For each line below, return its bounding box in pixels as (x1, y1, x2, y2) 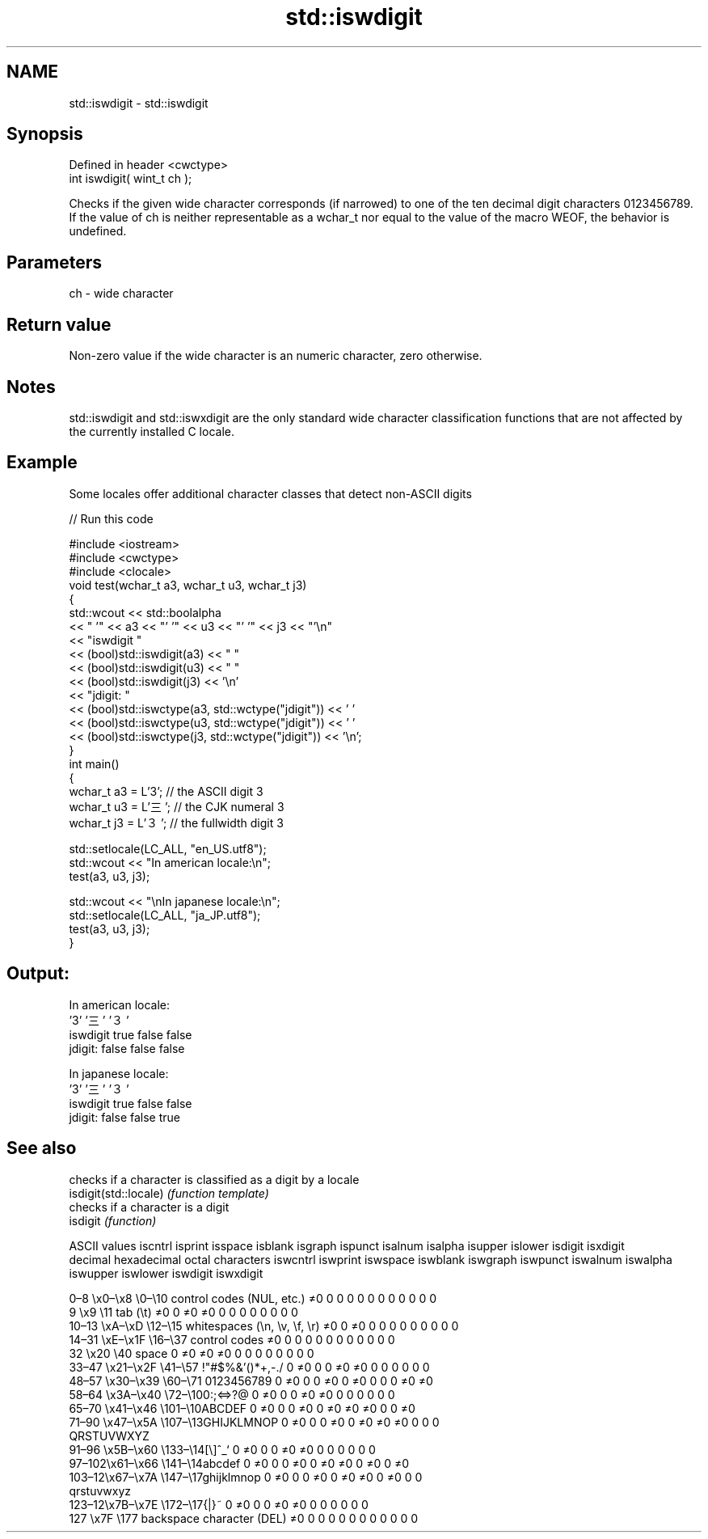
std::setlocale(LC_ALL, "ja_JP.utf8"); (69, 907, 261, 922)
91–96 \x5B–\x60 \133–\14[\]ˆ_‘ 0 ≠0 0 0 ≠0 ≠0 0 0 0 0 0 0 (69, 1442, 376, 1457)
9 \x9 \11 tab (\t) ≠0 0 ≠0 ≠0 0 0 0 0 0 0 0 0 (69, 1304, 298, 1319)
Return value (6, 314, 112, 335)
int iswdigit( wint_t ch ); (69, 171, 192, 186)
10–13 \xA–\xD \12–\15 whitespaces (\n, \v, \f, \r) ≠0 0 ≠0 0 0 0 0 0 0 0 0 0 (69, 1318, 459, 1333)
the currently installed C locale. (69, 424, 234, 438)
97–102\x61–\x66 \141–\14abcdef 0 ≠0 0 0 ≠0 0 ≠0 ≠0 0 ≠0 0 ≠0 (69, 1456, 410, 1470)
